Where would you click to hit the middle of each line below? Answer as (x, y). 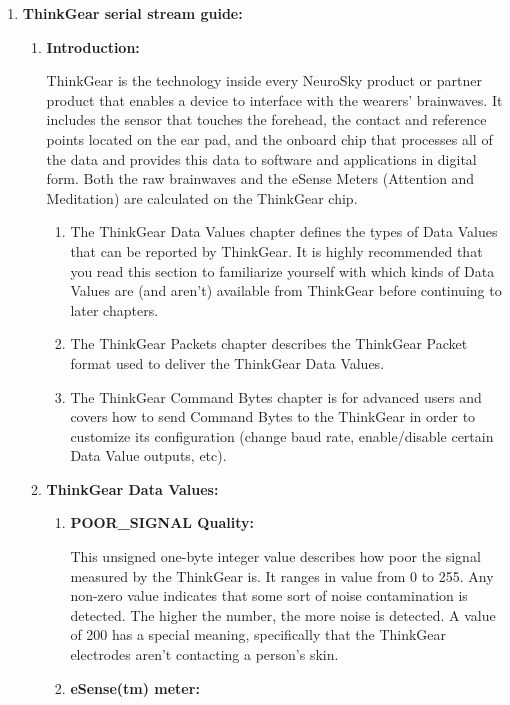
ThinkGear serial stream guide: (132, 13)
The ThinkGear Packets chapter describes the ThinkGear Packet (269, 343)
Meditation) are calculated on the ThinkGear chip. (202, 197)
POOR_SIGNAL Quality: (162, 522)
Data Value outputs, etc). (148, 455)
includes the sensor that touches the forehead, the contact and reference (266, 119)
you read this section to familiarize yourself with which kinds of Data (282, 270)
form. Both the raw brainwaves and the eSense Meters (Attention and (260, 178)
